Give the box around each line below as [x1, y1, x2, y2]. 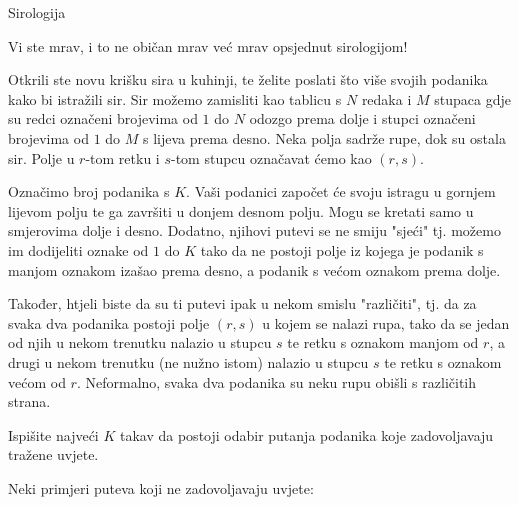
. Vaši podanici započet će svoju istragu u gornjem [186, 181, 496, 202]
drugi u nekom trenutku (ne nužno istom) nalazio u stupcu [8, 351, 369, 372]
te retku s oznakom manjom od [287, 332, 479, 353]
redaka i [361, 88, 412, 109]
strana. [8, 391, 51, 412]
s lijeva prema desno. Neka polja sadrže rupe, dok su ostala [142, 127, 506, 148]
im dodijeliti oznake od [8, 239, 149, 260]
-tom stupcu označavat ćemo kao [170, 147, 372, 168]
